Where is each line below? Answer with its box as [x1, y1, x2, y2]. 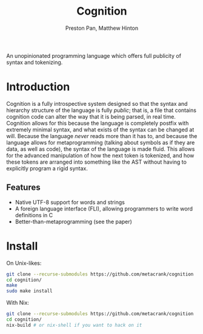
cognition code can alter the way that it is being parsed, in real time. [6, 113, 176, 120]
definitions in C [15, 211, 53, 218]
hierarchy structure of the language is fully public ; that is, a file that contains [6, 106, 197, 114]
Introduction [6, 80, 70, 94]
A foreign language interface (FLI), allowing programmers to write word [15, 205, 193, 212]
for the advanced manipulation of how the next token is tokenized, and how [6, 151, 195, 159]
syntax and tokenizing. [6, 58, 63, 66]
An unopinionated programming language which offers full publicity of [6, 52, 182, 59]
